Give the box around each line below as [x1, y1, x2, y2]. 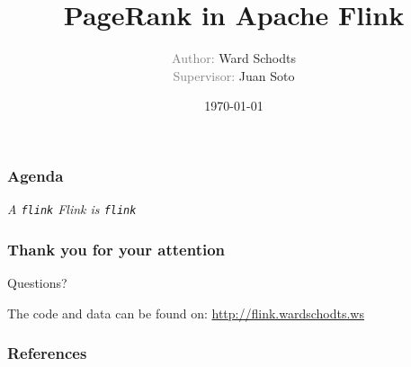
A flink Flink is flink [7, 200, 137, 219]
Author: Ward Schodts [172, 49, 296, 67]
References [7, 342, 87, 364]
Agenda [7, 164, 64, 186]
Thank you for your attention [7, 237, 226, 260]
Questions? [7, 273, 67, 292]
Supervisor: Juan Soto [173, 66, 295, 85]
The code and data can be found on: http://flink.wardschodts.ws [7, 303, 364, 322]
